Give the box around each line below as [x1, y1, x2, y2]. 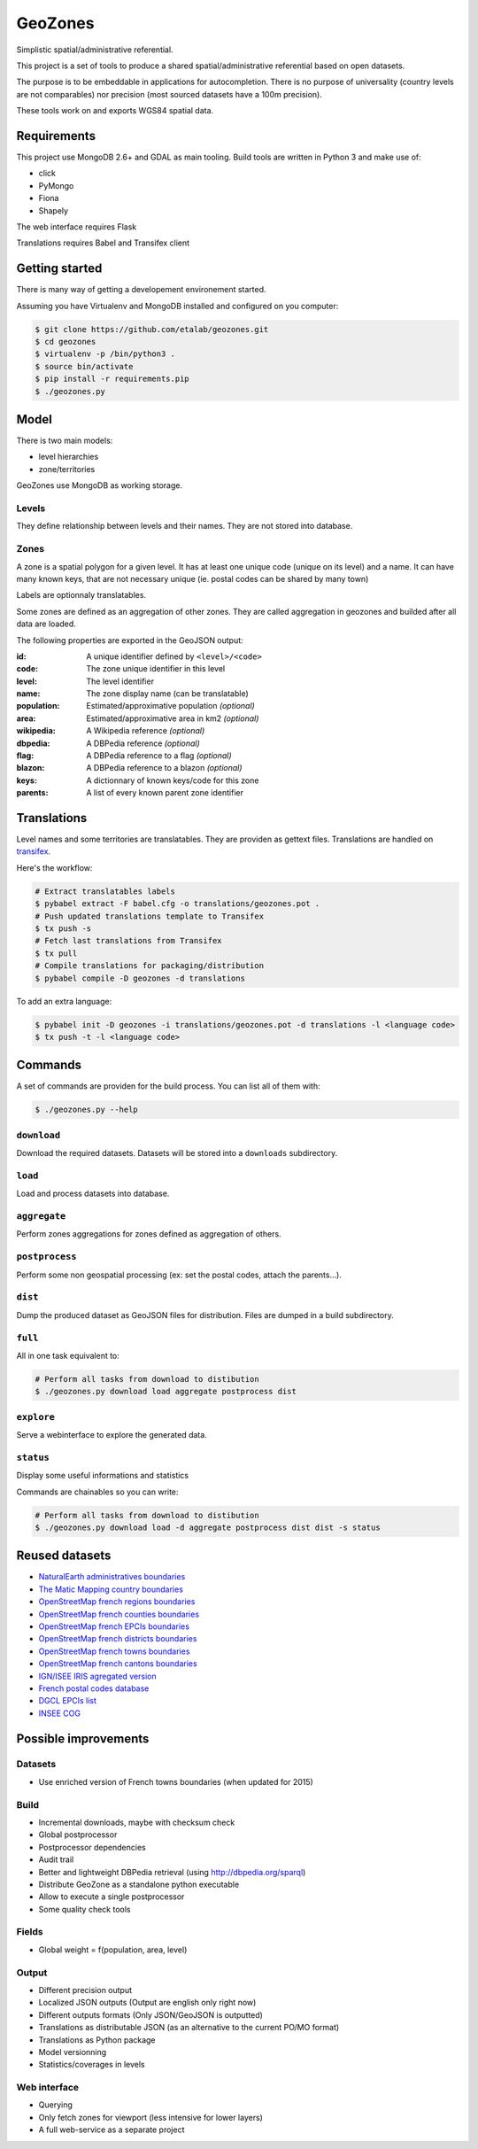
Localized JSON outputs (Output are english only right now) [38, 1998, 257, 2008]
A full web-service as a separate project [38, 2124, 185, 2135]
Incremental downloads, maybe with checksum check [38, 1817, 235, 1827]
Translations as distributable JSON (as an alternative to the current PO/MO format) [38, 2022, 340, 2033]
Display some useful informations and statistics [16, 1470, 189, 1481]
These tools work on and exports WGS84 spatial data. [16, 105, 214, 116]
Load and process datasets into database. [16, 1188, 170, 1199]
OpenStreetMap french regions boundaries [38, 1596, 196, 1607]
